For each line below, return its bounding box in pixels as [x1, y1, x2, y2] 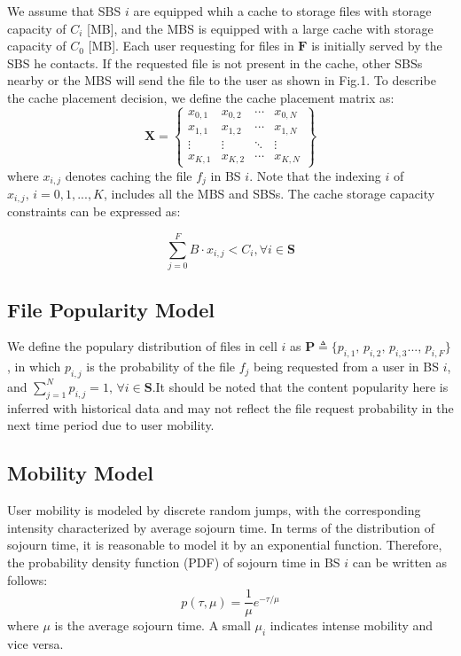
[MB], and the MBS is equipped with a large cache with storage [87, 19, 434, 37]
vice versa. [7, 634, 64, 652]
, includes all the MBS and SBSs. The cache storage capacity [104, 184, 435, 202]
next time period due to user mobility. [7, 416, 215, 434]
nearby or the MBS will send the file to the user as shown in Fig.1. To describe [7, 71, 436, 90]
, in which [7, 357, 61, 376]
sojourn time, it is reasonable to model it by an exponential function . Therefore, [7, 535, 442, 554]
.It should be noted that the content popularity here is [152, 377, 449, 395]
